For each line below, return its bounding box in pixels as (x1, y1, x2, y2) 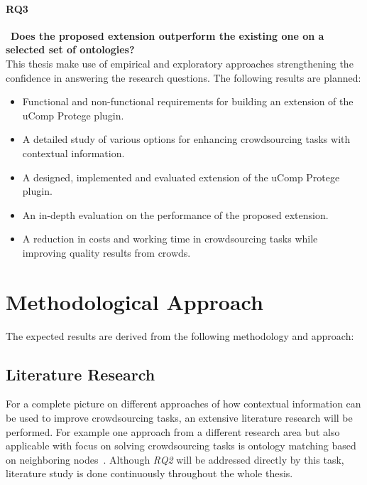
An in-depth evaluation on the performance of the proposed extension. (22, 207, 329, 222)
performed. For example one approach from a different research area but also (6, 424, 340, 439)
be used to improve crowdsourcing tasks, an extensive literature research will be (6, 410, 353, 425)
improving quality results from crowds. (22, 245, 191, 260)
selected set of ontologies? (6, 42, 135, 57)
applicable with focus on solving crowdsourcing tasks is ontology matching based (6, 438, 356, 453)
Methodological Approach (6, 287, 263, 316)
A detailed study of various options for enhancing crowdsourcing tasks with (22, 132, 351, 146)
